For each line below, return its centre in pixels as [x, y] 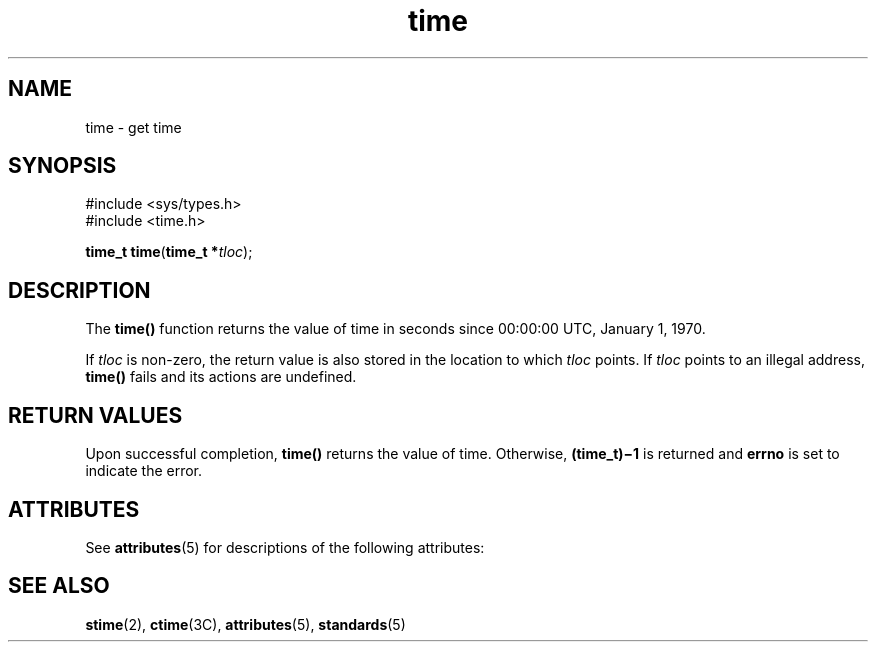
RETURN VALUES [95, 415]
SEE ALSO [59, 586]
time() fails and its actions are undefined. [221, 377]
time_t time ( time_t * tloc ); [169, 252]
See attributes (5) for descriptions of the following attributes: [285, 547]
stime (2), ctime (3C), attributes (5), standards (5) [245, 624]
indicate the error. [144, 471]
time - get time [133, 127]
